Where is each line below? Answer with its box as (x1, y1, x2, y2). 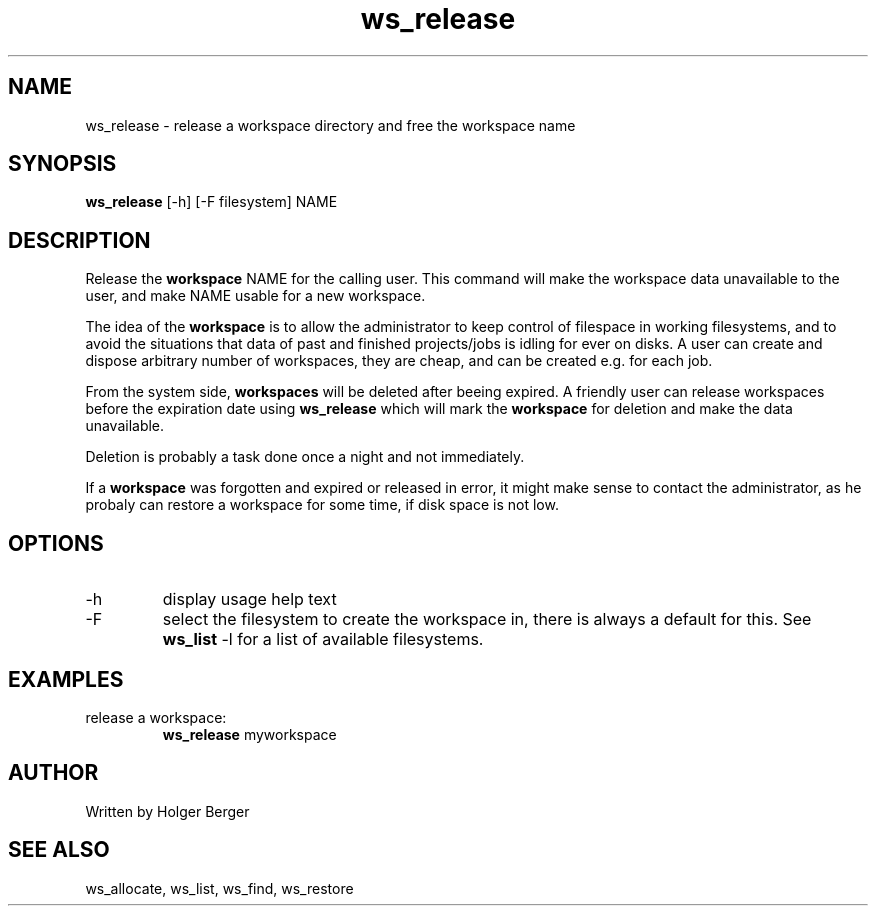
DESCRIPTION (8, 227, 151, 253)
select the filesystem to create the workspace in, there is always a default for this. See (162, 609, 812, 630)
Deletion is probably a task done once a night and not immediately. (85, 448, 525, 466)
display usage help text (162, 589, 337, 610)
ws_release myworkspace (162, 725, 337, 743)
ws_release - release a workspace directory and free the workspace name (85, 116, 576, 134)
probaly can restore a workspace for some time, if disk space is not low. (85, 496, 559, 514)
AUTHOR (8, 760, 99, 786)
